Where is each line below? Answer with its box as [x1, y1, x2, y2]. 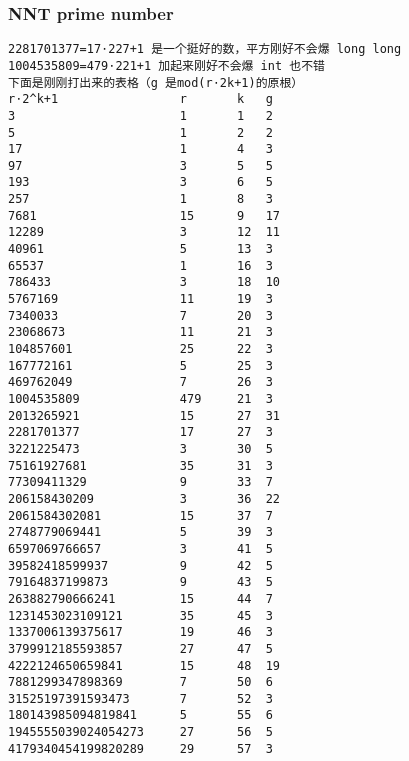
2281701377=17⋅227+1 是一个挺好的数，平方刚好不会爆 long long [8, 42, 402, 57]
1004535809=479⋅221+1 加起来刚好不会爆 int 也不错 [8, 58, 325, 73]
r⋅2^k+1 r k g [8, 92, 273, 107]
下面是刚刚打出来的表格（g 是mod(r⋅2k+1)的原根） [8, 75, 304, 90]
